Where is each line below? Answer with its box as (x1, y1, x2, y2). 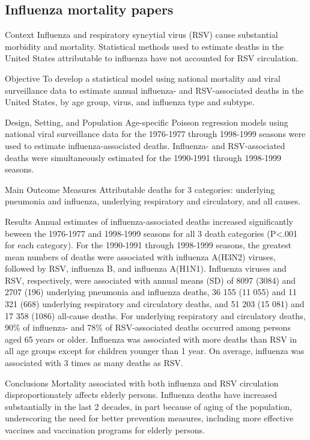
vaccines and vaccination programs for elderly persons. (5, 424, 205, 436)
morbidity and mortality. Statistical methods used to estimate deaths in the (5, 40, 284, 52)
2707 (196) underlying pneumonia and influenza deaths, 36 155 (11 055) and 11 (5, 286, 297, 298)
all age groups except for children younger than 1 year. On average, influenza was (5, 344, 305, 357)
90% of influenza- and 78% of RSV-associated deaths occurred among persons (5, 321, 291, 334)
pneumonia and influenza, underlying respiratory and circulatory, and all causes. (5, 195, 301, 207)
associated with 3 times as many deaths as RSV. (5, 356, 183, 369)
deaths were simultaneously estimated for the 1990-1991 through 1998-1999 (5, 151, 282, 163)
